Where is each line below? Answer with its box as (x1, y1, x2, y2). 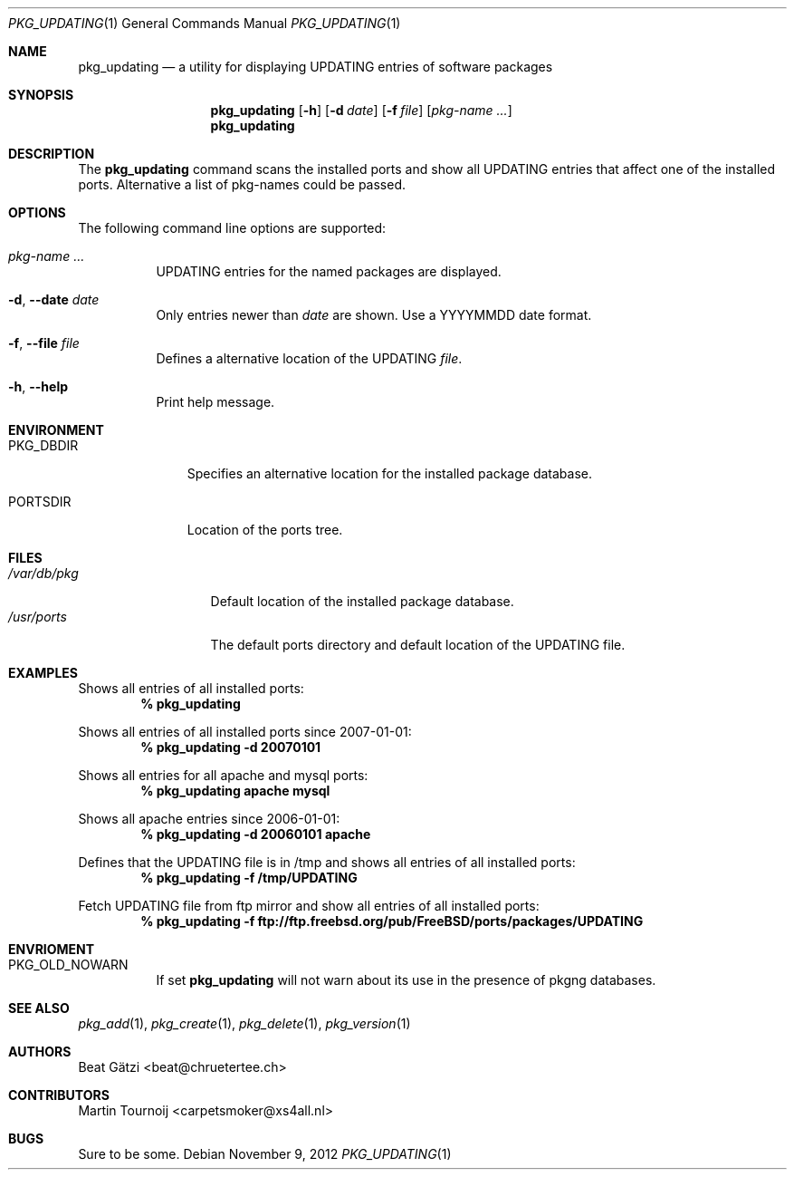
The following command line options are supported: (78, 220, 387, 236)
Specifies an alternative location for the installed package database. (187, 466, 592, 481)
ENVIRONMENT (8, 422, 104, 438)
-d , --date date (8, 292, 100, 307)
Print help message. (156, 394, 275, 410)
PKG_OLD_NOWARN (8, 957, 129, 972)
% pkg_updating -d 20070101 (140, 739, 321, 755)
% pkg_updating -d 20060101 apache (140, 826, 371, 842)
